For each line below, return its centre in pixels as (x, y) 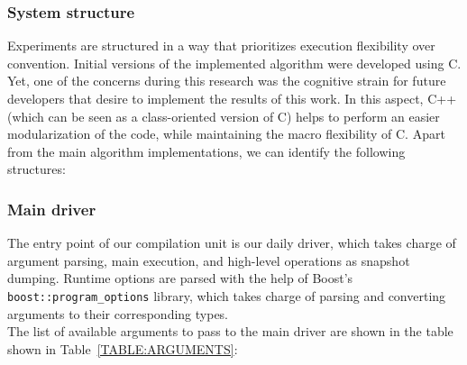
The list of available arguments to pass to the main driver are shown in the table (230, 331)
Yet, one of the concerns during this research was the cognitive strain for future (227, 81)
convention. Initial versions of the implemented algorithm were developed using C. (234, 63)
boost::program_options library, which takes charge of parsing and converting (227, 295)
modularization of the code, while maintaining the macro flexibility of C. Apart (226, 134)
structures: (37, 169)
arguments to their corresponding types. (118, 313)
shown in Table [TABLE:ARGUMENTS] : (123, 348)
